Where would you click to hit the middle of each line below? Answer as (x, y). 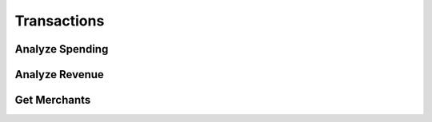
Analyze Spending (62, 49)
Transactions (60, 21)
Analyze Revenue (59, 75)
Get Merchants (53, 100)
